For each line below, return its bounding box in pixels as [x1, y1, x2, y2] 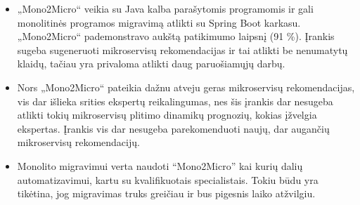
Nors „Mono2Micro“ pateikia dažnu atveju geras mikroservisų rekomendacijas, [17, 79, 355, 94]
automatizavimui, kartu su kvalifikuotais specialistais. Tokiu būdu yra [17, 172, 319, 187]
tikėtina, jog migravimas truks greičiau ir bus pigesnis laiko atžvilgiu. [17, 186, 316, 201]
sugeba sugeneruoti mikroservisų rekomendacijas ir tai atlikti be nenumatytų [17, 42, 348, 57]
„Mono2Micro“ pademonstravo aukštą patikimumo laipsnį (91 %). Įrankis [17, 29, 335, 44]
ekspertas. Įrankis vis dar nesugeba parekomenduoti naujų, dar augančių [17, 121, 330, 135]
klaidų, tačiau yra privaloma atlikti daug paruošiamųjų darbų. [17, 56, 285, 71]
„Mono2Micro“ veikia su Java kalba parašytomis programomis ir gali [17, 1, 314, 15]
